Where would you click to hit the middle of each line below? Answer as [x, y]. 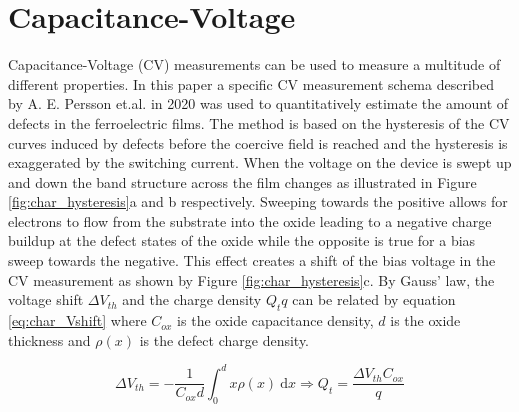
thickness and [49, 339]
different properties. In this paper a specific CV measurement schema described [251, 83]
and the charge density [192, 299]
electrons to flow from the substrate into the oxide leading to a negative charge [250, 220]
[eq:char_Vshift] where [77, 320]
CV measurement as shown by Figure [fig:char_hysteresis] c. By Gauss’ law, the [251, 279]
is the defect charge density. [224, 339]
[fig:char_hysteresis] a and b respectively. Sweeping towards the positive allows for [258, 201]
